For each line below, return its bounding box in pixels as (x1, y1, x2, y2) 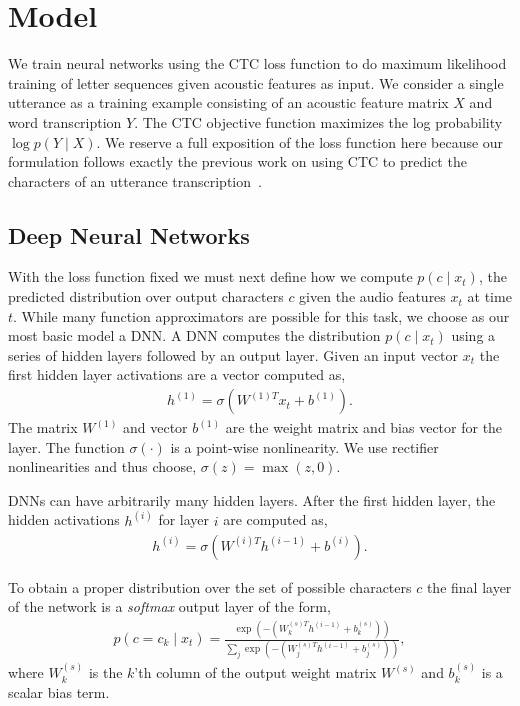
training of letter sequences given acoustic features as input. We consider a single (8, 72, 504, 93)
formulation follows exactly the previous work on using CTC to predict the (8, 151, 467, 172)
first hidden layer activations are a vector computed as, (8, 364, 346, 385)
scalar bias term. (8, 681, 110, 702)
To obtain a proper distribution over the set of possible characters (8, 576, 412, 597)
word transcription (8, 111, 122, 132)
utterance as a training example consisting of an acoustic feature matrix (8, 92, 449, 113)
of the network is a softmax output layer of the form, (8, 596, 331, 617)
